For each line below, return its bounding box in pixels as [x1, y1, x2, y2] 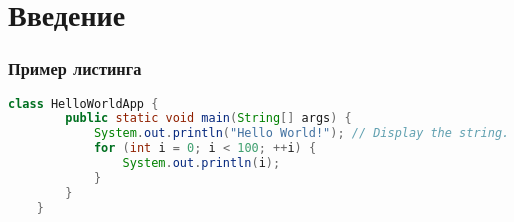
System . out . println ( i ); [122, 156, 281, 171]
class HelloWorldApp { [8, 96, 159, 111]
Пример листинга [8, 56, 142, 81]
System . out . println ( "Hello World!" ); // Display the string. [93, 126, 510, 141]
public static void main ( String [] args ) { [65, 111, 352, 126]
